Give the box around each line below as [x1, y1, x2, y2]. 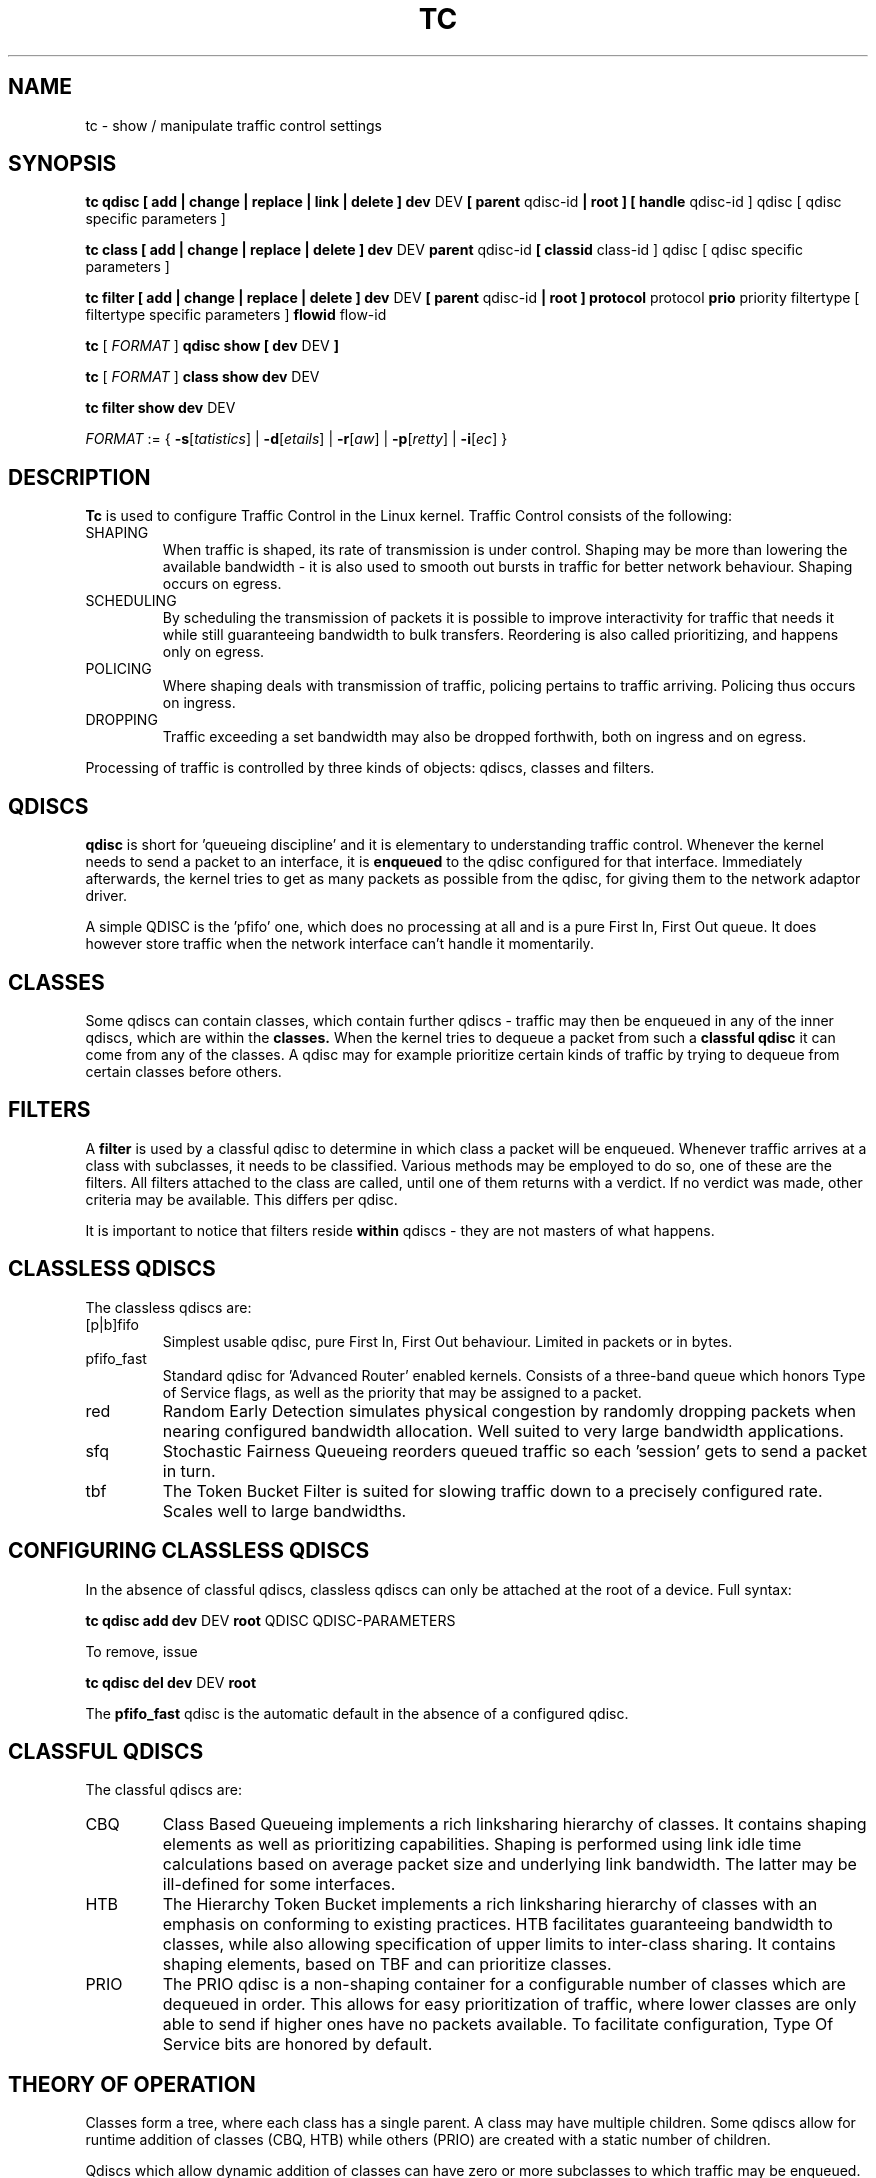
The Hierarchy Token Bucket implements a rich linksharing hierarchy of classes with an [162, 1894, 818, 1915]
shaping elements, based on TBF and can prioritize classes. [162, 1954, 612, 1975]
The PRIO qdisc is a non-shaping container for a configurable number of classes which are [162, 1974, 846, 1995]
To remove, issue [85, 1642, 198, 1660]
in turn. [162, 1460, 216, 1481]
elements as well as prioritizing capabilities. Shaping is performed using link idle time [162, 1834, 802, 1855]
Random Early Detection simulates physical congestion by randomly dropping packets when [162, 1400, 857, 1421]
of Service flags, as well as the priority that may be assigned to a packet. [162, 1383, 642, 1401]
